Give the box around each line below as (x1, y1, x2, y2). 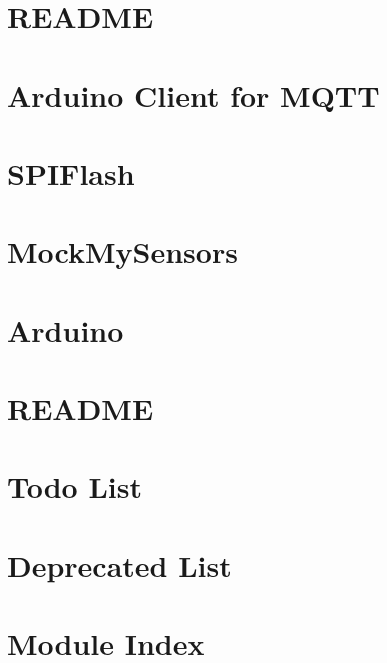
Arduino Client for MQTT (7, 74, 380, 115)
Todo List (7, 466, 142, 507)
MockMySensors (7, 231, 238, 272)
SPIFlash (7, 152, 135, 193)
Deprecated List (7, 544, 232, 585)
